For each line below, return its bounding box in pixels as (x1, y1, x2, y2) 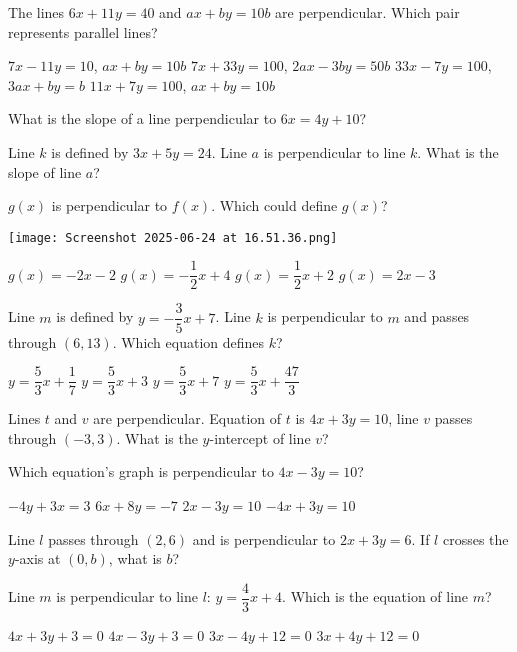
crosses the (442, 528, 509, 549)
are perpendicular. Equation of (93, 408, 282, 429)
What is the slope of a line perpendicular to (8, 108, 277, 129)
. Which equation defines (112, 331, 265, 352)
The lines (8, 2, 65, 22)
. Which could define (211, 195, 338, 216)
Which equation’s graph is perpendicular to (8, 461, 274, 482)
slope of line (8, 161, 82, 182)
